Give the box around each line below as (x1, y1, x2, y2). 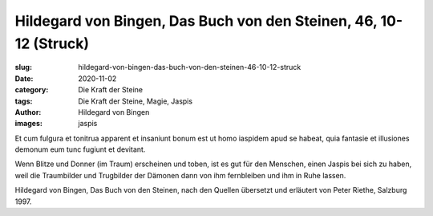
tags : (14, 96, 33, 106)
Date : (14, 73, 34, 84)
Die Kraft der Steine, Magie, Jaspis (78, 96, 192, 106)
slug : (14, 63, 32, 72)
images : (14, 119, 43, 128)
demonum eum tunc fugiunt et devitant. (14, 145, 146, 154)
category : (14, 85, 49, 95)
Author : (14, 107, 42, 116)
